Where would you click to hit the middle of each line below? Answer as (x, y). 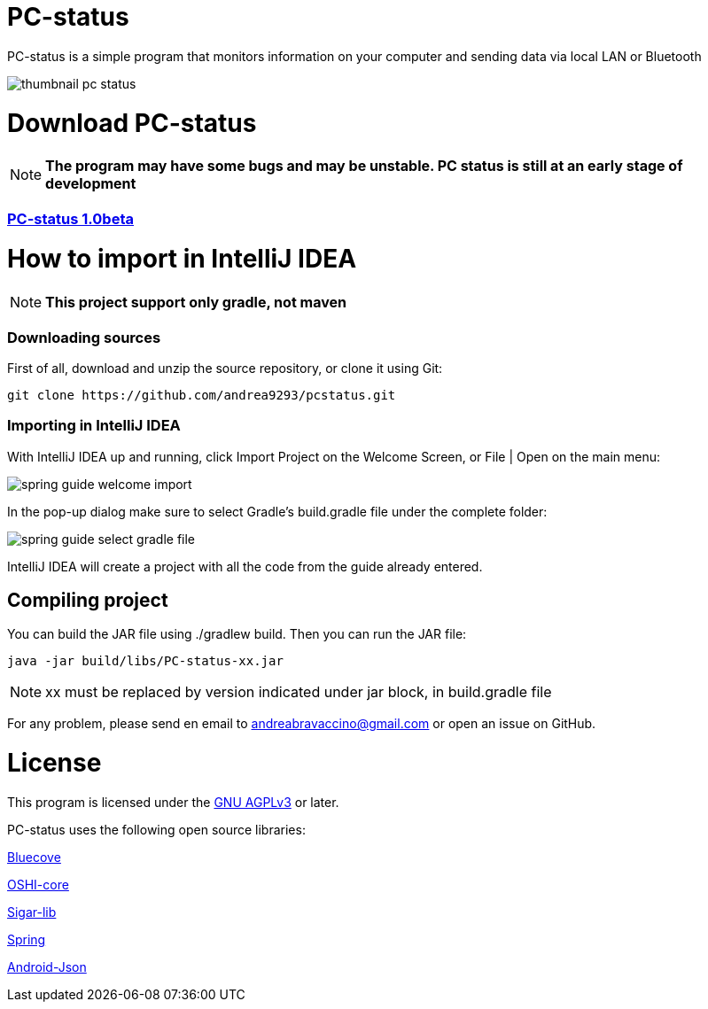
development (91, 184)
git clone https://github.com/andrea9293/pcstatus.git (202, 395)
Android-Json (47, 966)
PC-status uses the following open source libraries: (156, 829)
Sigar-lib (32, 912)
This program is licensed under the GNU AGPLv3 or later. (173, 802)
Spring (27, 939)
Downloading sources (84, 337)
